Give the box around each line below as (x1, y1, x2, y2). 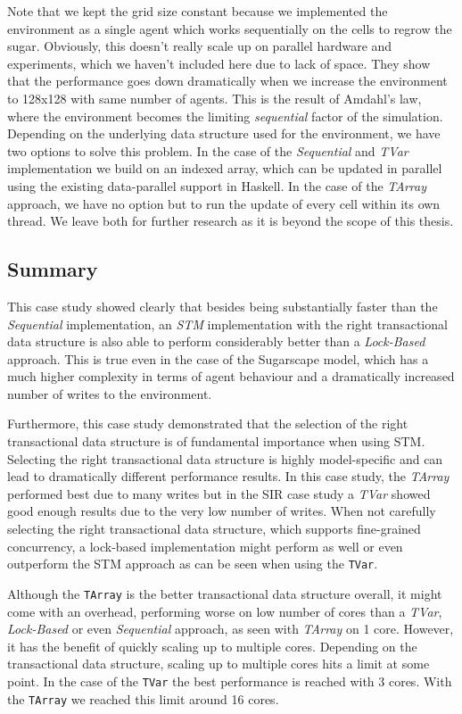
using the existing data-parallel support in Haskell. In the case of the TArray (7, 176, 427, 195)
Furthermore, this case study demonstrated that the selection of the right (7, 414, 408, 433)
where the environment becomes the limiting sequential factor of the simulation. (7, 106, 443, 125)
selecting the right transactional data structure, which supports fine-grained (7, 519, 421, 538)
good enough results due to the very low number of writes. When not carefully (7, 502, 436, 520)
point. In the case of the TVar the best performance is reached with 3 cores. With (7, 671, 452, 690)
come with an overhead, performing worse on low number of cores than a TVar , (7, 602, 442, 620)
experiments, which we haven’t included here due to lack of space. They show (7, 54, 431, 72)
